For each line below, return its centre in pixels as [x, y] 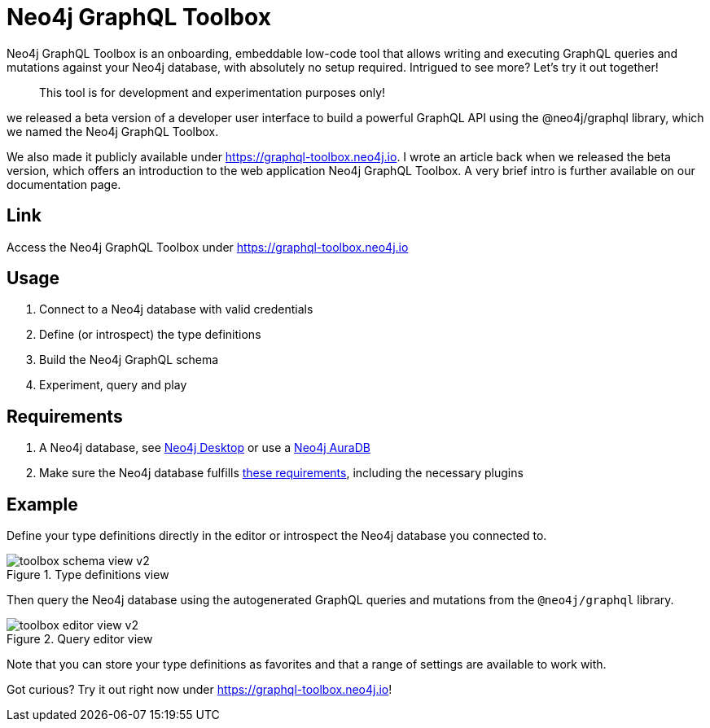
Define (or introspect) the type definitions [150, 335]
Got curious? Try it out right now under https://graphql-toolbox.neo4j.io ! [199, 690]
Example [42, 504]
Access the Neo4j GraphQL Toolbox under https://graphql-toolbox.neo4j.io [208, 247]
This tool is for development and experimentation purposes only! [213, 92]
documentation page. [64, 184]
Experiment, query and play [113, 385]
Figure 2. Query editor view [80, 639]
